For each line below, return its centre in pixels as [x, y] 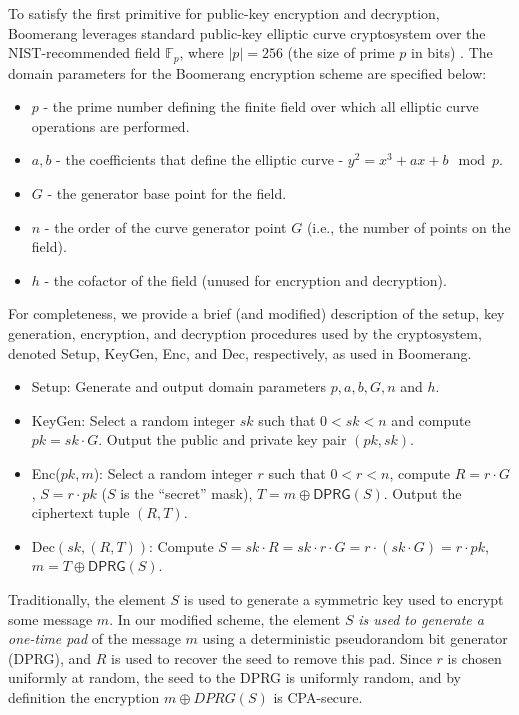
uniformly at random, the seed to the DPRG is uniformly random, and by [234, 677]
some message [50, 618]
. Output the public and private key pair [222, 439]
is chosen [474, 657]
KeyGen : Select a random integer [133, 419]
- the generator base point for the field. [167, 193]
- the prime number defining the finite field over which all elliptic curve [261, 106]
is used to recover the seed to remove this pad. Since [271, 657]
